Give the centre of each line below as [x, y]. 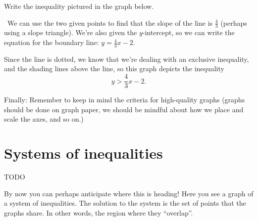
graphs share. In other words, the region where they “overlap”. [99, 212]
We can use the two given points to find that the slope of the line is [110, 22]
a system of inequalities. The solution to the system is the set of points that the [125, 203]
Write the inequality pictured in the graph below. [79, 6]
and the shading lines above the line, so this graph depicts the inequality [114, 68]
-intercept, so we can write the [188, 32]
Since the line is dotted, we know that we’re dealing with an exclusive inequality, [127, 59]
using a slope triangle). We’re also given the [71, 32]
